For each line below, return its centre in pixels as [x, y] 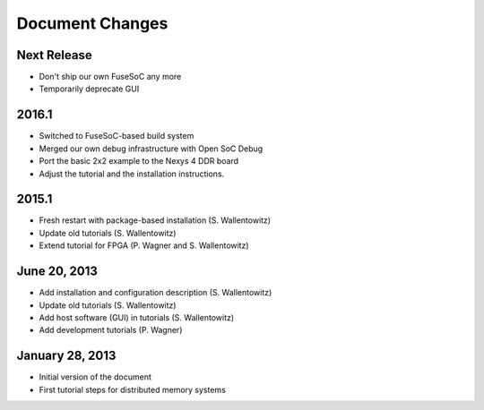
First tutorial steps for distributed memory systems [132, 389]
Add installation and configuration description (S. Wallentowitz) [156, 293]
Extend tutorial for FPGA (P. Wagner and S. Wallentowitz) [144, 245]
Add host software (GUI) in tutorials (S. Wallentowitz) [137, 317]
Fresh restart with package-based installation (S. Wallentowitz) [155, 220]
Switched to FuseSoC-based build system [117, 136]
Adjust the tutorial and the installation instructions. [132, 174]
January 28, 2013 [66, 356]
